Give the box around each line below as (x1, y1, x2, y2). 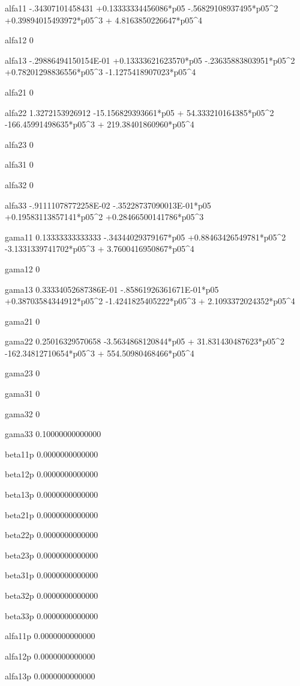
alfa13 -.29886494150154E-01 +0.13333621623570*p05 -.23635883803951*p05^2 (5, 54, 295, 66)
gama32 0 (5, 407, 40, 420)
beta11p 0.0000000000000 (5, 447, 98, 460)
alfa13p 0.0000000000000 (5, 670, 95, 682)
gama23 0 (5, 367, 40, 379)
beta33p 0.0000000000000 (5, 609, 98, 622)
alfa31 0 (5, 158, 34, 171)
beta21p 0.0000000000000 (5, 508, 98, 521)
